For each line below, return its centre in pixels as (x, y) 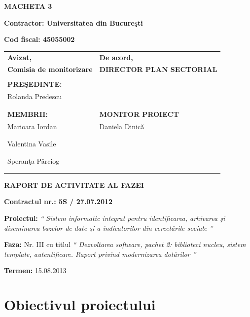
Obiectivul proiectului (80, 304)
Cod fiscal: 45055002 (39, 39)
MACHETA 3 (28, 6)
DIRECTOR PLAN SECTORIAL (158, 69)
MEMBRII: (28, 114)
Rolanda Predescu (35, 96)
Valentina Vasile (32, 143)
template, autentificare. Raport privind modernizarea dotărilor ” (100, 254)
